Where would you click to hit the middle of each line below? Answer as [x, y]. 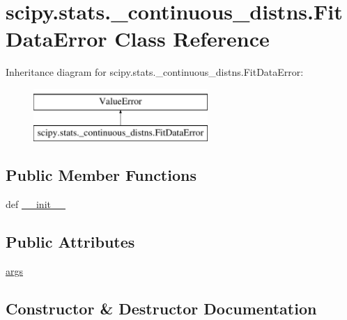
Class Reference [192, 39]
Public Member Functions [101, 175]
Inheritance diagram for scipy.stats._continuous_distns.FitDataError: [155, 72]
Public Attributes [70, 242]
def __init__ [36, 204]
